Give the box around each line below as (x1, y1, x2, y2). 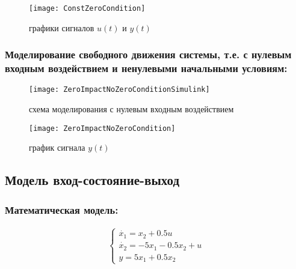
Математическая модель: (5, 202, 119, 217)
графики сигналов (29, 21, 94, 34)
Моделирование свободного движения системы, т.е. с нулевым (5, 47, 292, 62)
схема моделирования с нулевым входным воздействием (29, 103, 234, 115)
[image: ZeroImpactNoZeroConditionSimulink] (29, 85, 210, 94)
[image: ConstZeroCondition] (29, 4, 146, 13)
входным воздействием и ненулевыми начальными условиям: (5, 61, 288, 76)
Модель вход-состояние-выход (5, 171, 180, 189)
